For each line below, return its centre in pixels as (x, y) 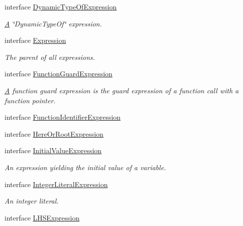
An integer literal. (32, 201)
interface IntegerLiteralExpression (56, 184)
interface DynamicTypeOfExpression (61, 6)
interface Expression (35, 40)
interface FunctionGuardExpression (58, 74)
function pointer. (30, 100)
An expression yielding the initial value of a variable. (85, 167)
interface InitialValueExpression (53, 150)
